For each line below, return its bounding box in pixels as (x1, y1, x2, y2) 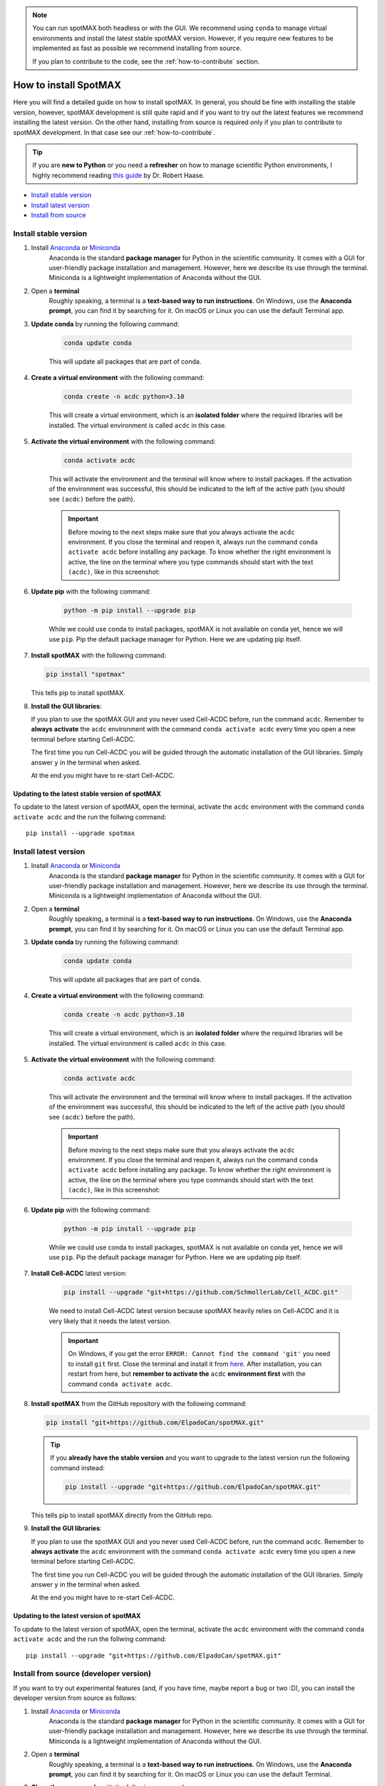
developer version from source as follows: (13, 1694, 137, 1702)
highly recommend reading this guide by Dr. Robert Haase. (32, 171, 205, 179)
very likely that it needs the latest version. (48, 1317, 171, 1325)
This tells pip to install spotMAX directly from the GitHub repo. (31, 1511, 213, 1520)
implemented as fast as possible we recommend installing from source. (32, 44, 242, 53)
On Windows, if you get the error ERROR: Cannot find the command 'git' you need (68, 1350, 331, 1358)
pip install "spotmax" (46, 670, 125, 679)
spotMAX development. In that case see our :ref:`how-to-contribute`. (13, 128, 216, 136)
